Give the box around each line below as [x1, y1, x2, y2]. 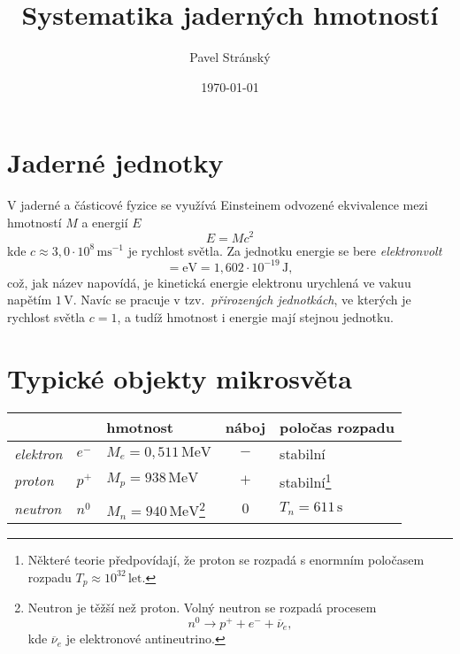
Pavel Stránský [189, 48, 271, 66]
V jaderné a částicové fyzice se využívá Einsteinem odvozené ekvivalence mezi [7, 196, 428, 214]
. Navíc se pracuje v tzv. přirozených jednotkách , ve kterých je [73, 290, 411, 309]
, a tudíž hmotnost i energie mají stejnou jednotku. [117, 307, 394, 326]
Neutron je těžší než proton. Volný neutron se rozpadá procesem [27, 598, 377, 617]
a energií [81, 212, 128, 231]
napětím [7, 290, 52, 309]
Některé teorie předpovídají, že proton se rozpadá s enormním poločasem [27, 550, 425, 569]
